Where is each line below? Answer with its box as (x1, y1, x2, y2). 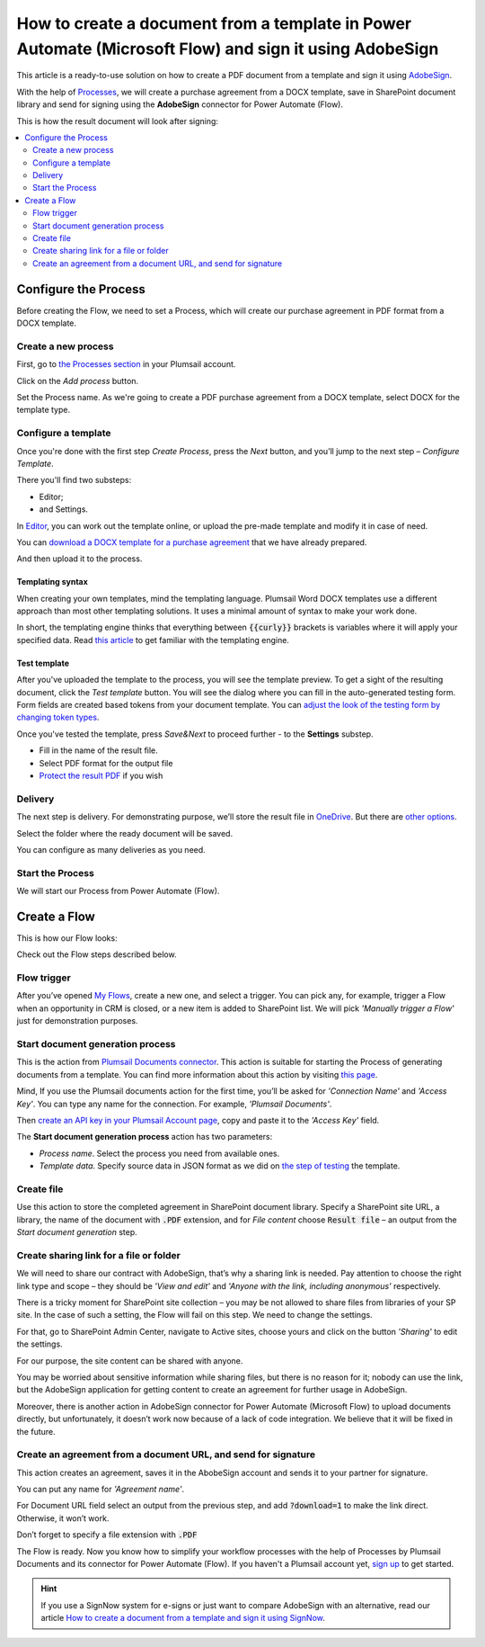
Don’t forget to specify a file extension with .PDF (16, 1529, 198, 1540)
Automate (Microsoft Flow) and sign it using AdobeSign (16, 39, 439, 58)
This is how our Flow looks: (16, 932, 118, 944)
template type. (16, 405, 71, 416)
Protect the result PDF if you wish (39, 770, 163, 781)
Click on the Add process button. (16, 375, 139, 386)
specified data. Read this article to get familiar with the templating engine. (16, 634, 289, 645)
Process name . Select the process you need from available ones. (39, 1148, 280, 1159)
